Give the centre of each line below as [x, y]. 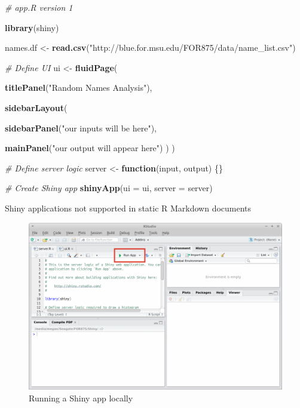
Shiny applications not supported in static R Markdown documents [128, 208]
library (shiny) [32, 27]
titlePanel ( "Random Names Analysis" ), [79, 88]
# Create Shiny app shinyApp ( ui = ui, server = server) [109, 188]
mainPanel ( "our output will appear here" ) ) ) [90, 148]
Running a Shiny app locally [81, 398]
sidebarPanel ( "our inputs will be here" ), [81, 128]
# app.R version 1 [39, 7]
